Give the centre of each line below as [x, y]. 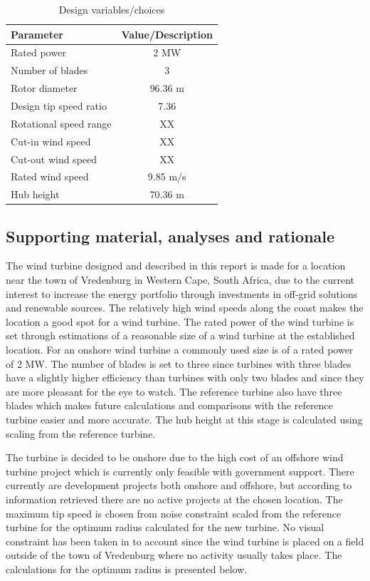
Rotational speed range [61, 123]
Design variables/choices [112, 9]
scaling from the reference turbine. [81, 433]
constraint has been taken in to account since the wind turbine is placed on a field [185, 541]
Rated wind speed [50, 176]
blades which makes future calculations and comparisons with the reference [169, 405]
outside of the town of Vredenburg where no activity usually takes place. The [174, 555]
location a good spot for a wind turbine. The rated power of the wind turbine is [180, 321]
